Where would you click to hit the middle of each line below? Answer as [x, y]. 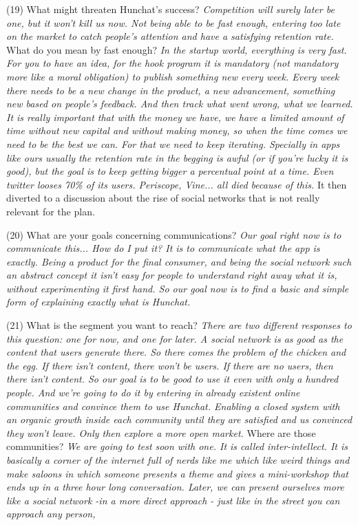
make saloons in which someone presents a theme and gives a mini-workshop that [177, 473]
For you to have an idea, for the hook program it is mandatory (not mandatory [172, 63]
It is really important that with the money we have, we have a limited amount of [175, 117]
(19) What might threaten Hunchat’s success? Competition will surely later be [170, 9]
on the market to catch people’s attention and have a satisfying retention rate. [170, 36]
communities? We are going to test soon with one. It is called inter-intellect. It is [177, 446]
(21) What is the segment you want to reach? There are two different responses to [179, 325]
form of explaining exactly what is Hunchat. [98, 302]
